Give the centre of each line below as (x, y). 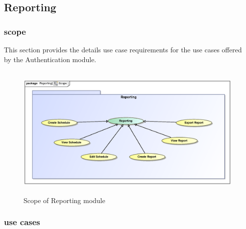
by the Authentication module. (50, 59)
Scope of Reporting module (64, 200)
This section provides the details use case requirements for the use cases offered (123, 49)
